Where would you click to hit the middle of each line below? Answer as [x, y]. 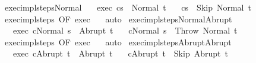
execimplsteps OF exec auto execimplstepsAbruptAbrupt [118, 42]
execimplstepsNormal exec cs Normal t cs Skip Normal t [128, 7]
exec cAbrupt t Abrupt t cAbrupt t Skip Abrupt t [120, 53]
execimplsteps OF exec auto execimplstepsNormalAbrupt [118, 19]
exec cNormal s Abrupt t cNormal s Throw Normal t [125, 30]
